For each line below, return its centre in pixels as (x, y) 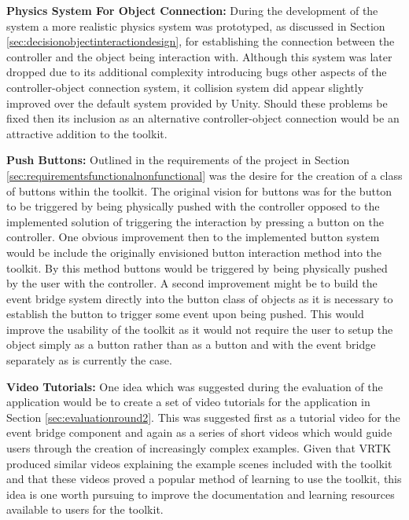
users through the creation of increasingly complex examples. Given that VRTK (199, 448)
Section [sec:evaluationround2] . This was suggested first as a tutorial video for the (203, 417)
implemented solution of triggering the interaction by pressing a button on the (195, 221)
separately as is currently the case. (89, 360)
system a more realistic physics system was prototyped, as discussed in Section (196, 26)
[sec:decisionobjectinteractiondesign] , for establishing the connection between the (201, 41)
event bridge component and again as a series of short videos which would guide (199, 432)
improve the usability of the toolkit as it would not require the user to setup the (200, 329)
